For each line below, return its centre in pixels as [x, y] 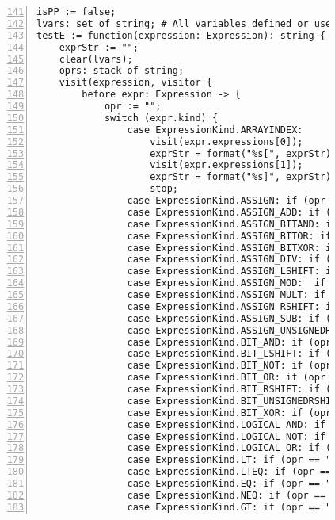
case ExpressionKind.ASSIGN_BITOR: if [229, 236]
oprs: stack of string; [122, 71]
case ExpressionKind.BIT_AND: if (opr [229, 342]
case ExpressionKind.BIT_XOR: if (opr [229, 413]
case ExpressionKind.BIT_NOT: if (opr [229, 366]
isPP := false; [76, 12]
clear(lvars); [96, 59]
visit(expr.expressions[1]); [227, 165]
